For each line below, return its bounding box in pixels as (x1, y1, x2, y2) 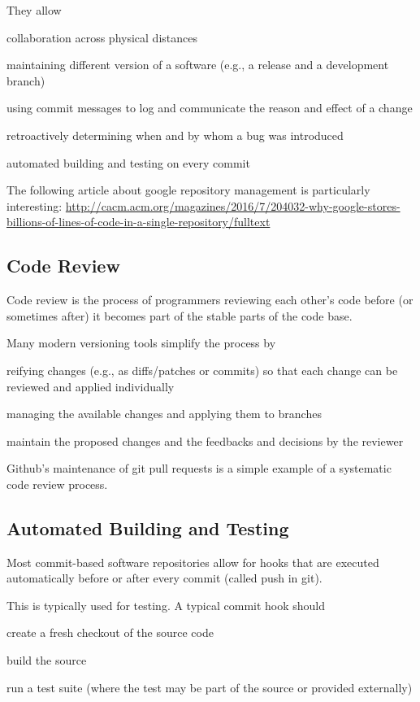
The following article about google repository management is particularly (6, 181, 370, 198)
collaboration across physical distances (6, 28, 197, 46)
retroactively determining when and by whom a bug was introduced (6, 126, 344, 143)
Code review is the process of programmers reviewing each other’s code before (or (6, 291, 414, 308)
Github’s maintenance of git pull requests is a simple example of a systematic (6, 460, 392, 477)
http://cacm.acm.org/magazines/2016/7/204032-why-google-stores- (65, 197, 401, 214)
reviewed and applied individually (6, 377, 175, 395)
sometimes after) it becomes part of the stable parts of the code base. (6, 307, 353, 324)
